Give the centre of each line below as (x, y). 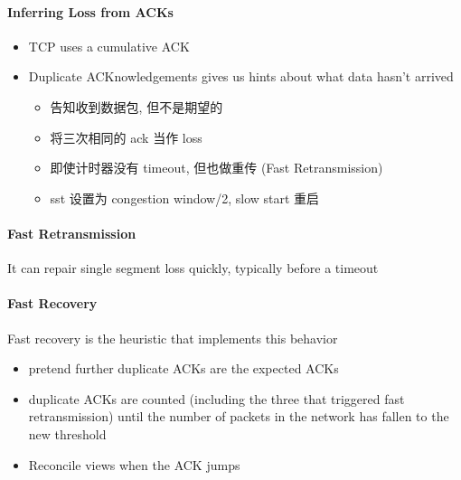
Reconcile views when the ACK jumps (134, 464)
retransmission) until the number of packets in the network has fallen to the (239, 416)
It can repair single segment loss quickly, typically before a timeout (193, 268)
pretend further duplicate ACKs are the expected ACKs (183, 368)
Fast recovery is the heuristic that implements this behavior (173, 338)
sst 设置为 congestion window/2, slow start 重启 (185, 198)
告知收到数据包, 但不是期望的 (136, 106)
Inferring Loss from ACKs (90, 11)
